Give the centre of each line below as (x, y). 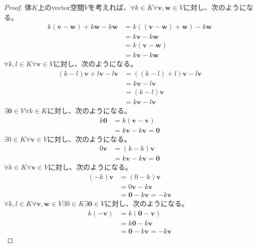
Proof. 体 (18, 7)
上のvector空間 (61, 7)
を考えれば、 (109, 7)
